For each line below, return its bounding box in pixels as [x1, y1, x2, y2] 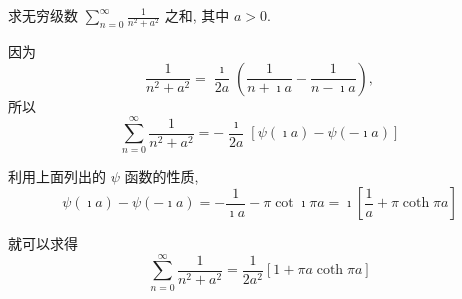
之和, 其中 [164, 5, 230, 25]
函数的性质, [124, 166, 199, 187]
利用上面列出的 [8, 166, 106, 187]
